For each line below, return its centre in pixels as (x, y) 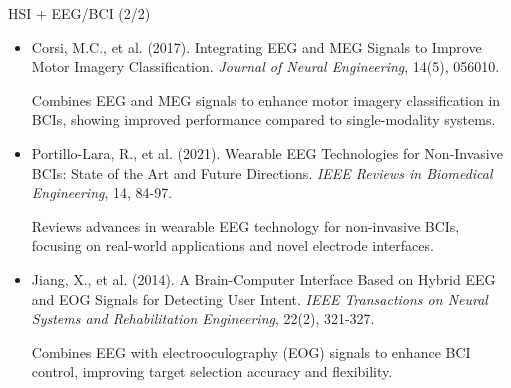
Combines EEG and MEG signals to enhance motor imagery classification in (266, 99)
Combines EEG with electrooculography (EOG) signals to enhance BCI (251, 351)
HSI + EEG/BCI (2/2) (79, 13)
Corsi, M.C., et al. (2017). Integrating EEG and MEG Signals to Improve (256, 46)
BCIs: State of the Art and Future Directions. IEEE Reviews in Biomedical (262, 172)
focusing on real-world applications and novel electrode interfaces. (232, 245)
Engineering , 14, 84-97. (102, 192)
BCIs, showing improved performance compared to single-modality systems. (263, 119)
